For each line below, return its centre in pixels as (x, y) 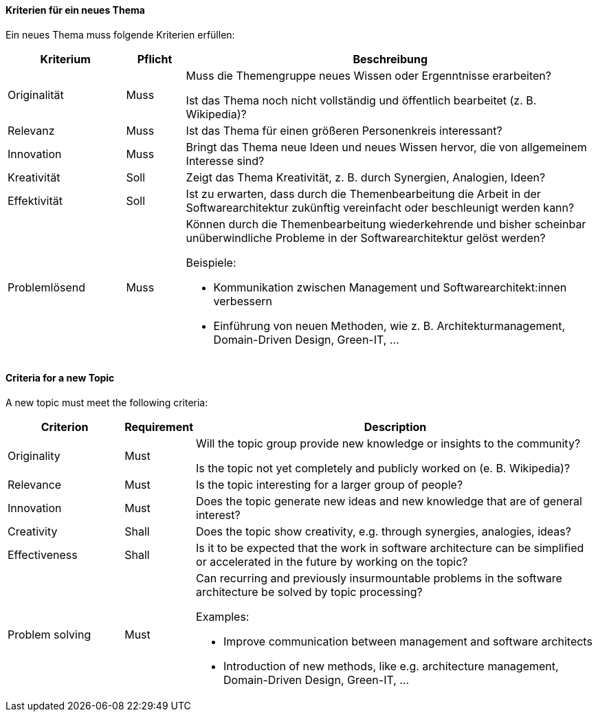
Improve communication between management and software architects (408, 641)
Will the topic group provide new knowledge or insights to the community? (388, 443)
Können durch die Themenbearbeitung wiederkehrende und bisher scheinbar (386, 224)
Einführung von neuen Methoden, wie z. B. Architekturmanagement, (389, 326)
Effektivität (35, 200)
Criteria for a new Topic (60, 378)
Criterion (65, 427)
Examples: (223, 616)
